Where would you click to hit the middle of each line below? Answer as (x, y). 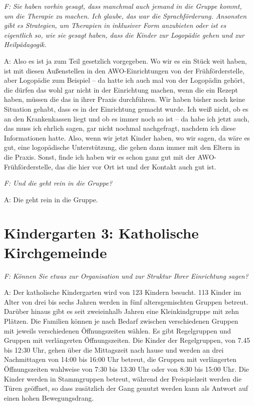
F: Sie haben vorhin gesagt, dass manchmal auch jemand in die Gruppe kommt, (123, 6)
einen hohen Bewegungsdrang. (49, 397)
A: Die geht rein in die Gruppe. (51, 199)
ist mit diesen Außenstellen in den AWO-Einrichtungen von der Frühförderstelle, (124, 70)
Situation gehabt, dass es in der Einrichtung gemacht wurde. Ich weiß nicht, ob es (126, 108)
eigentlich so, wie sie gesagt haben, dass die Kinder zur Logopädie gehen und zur (124, 35)
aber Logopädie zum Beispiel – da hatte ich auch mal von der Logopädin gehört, (125, 80)
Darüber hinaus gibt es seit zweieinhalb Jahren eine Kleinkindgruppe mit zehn (122, 311)
